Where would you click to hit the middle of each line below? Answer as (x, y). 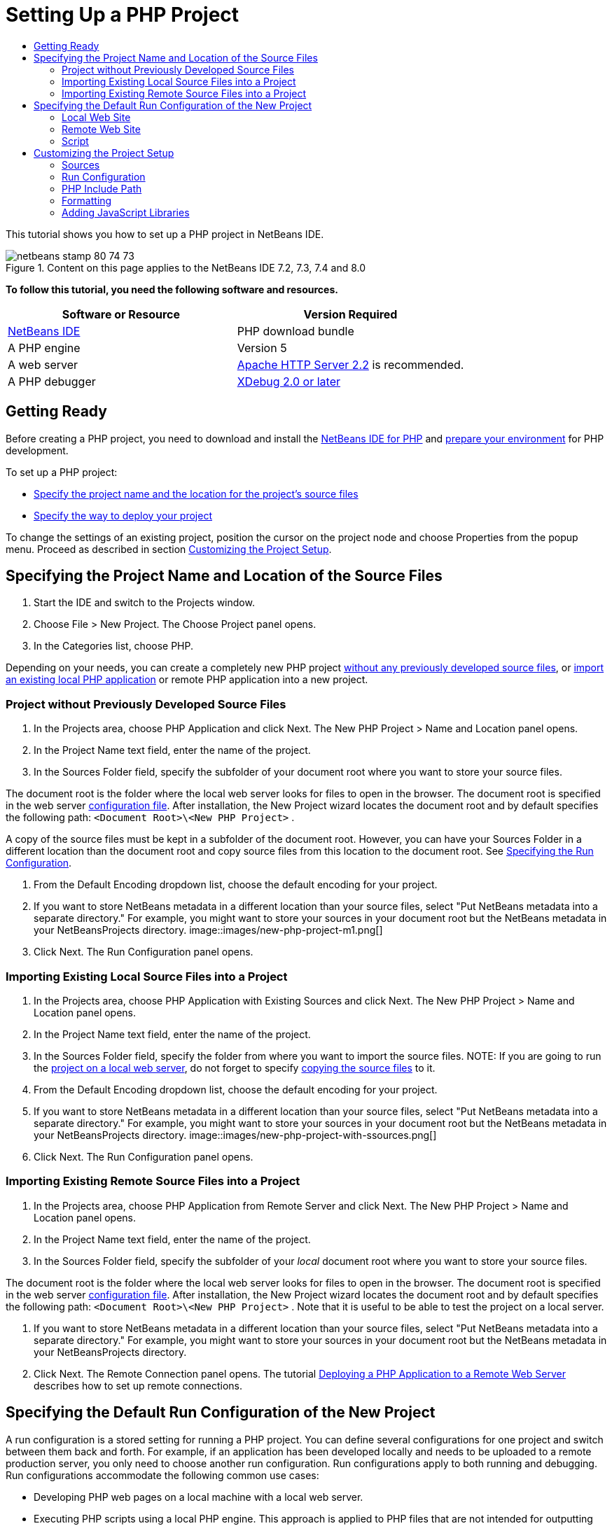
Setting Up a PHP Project (123, 15)
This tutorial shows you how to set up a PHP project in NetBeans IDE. (165, 234)
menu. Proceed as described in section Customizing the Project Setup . (169, 549)
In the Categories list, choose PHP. (114, 646)
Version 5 (262, 348)
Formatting (87, 200)
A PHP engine (44, 348)
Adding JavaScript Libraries (126, 212)
